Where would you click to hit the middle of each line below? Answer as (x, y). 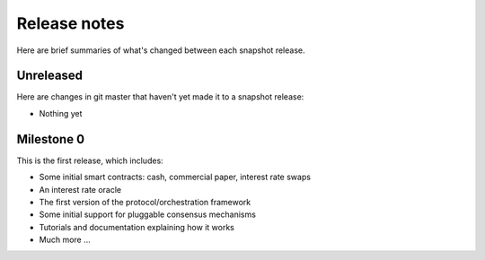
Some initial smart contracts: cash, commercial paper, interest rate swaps (175, 177)
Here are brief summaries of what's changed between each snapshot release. (161, 50)
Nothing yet (61, 113)
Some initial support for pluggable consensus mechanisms (147, 214)
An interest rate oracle (80, 189)
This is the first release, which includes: (90, 160)
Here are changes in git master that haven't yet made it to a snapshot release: (160, 97)
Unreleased (50, 76)
